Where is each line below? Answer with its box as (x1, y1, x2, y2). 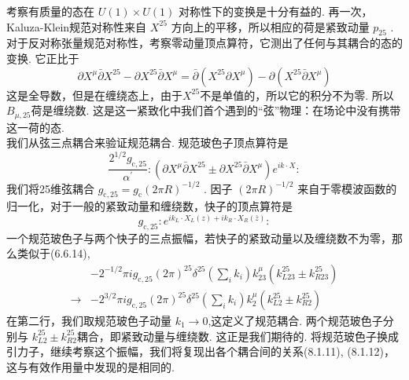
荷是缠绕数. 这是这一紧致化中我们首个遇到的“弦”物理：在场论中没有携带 (31, 102, 401, 119)
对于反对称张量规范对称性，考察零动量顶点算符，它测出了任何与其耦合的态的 (6, 35, 403, 51)
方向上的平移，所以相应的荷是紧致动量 (171, 18, 370, 35)
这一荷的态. (6, 119, 64, 135)
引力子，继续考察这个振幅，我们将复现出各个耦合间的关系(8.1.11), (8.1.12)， (6, 343, 395, 360)
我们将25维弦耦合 (6, 180, 94, 196)
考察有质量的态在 (6, 3, 94, 19)
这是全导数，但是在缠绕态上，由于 (6, 86, 182, 103)
